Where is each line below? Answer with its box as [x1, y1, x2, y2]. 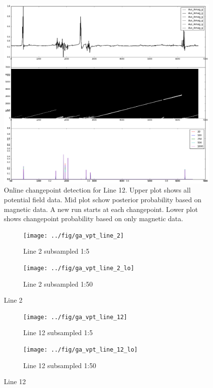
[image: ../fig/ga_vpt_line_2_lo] [23, 264, 135, 272]
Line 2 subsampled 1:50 [23, 278, 93, 289]
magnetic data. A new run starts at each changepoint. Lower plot [4, 204, 198, 214]
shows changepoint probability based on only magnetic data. [4, 213, 183, 224]
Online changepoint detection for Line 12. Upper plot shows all [4, 185, 191, 195]
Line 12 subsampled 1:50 [23, 360, 96, 370]
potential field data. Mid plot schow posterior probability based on [4, 194, 201, 204]
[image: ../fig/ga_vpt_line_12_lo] [23, 346, 138, 354]
